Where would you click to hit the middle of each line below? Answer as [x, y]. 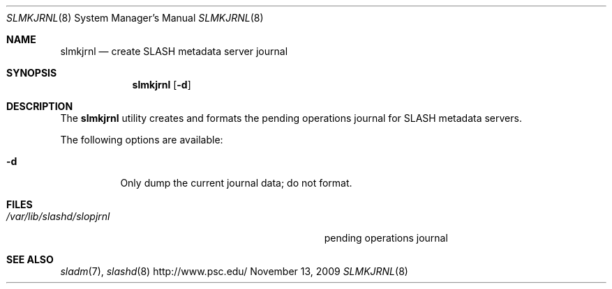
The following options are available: [142, 140]
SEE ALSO [30, 259]
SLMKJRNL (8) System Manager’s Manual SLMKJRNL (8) [135, 18]
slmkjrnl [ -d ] [162, 85]
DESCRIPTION [40, 106]
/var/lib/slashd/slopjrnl [58, 216]
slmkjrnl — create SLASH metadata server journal [174, 51]
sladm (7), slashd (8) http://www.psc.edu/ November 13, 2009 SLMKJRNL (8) [234, 271]
